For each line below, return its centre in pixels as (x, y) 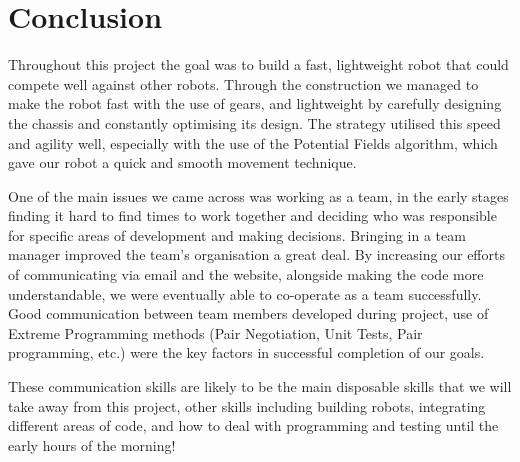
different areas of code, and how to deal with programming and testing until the (253, 425)
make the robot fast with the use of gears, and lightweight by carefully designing (255, 103)
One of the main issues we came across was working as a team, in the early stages (258, 195)
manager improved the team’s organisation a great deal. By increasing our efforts (256, 254)
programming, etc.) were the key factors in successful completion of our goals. (246, 352)
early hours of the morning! (92, 444)
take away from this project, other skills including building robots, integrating (247, 405)
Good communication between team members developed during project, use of (248, 313)
